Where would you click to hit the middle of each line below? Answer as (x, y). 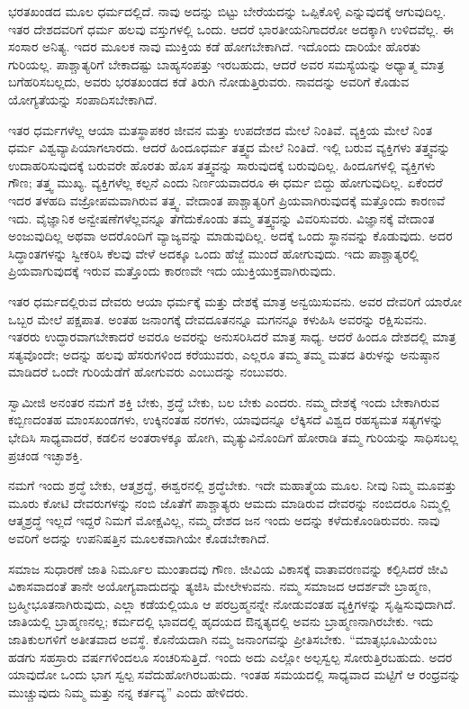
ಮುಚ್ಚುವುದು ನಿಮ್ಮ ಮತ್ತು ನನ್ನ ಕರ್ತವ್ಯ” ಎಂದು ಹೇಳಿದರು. (128, 691)
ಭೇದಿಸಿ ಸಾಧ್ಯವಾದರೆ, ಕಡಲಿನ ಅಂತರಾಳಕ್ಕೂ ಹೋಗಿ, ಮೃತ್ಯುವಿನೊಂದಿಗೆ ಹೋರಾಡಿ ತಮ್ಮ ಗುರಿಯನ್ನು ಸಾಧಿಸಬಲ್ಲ (233, 437)
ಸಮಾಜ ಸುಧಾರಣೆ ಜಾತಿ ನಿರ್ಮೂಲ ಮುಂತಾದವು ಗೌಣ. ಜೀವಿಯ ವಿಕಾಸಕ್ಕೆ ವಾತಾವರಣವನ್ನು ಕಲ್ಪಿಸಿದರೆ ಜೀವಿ (228, 568)
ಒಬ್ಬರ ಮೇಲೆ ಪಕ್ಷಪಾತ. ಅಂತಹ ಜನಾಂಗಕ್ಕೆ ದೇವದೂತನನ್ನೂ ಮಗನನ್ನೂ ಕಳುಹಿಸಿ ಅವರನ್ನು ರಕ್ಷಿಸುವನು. (218, 318)
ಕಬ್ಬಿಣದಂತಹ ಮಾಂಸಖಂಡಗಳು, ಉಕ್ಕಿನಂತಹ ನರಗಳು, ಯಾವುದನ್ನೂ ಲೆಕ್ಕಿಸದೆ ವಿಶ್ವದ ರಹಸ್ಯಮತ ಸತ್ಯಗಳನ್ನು (226, 419)
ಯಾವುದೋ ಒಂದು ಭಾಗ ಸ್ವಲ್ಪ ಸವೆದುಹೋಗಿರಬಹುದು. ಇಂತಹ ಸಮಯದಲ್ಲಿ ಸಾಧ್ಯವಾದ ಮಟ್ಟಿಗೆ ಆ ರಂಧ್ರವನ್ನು (234, 674)
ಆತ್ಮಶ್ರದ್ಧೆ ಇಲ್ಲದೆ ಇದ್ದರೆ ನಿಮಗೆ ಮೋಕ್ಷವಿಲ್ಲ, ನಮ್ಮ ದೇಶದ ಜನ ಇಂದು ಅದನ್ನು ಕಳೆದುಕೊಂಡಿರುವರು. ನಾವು (224, 520)
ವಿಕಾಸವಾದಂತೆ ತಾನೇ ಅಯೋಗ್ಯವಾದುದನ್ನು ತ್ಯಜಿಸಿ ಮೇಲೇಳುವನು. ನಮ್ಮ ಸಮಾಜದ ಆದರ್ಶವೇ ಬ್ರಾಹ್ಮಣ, (220, 586)
